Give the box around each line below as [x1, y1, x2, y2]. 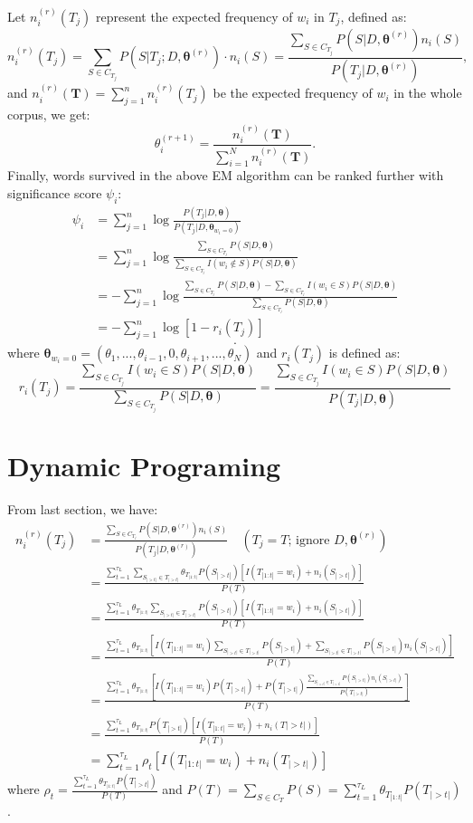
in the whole [393, 83, 462, 102]
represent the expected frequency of [95, 6, 293, 25]
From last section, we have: [7, 499, 158, 518]
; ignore [288, 533, 330, 547]
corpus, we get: [7, 105, 90, 124]
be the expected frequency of [213, 83, 373, 102]
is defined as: [328, 343, 401, 362]
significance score [7, 184, 102, 202]
